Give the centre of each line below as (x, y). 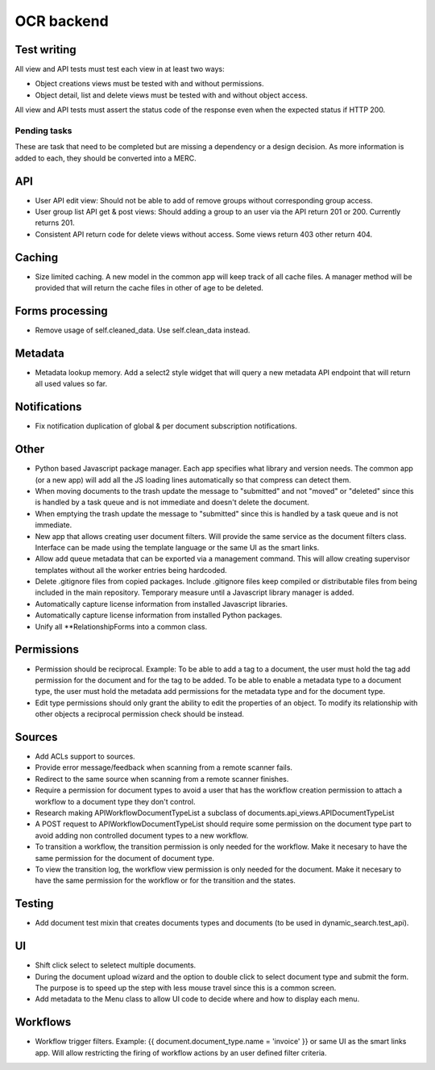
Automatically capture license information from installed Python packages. (159, 615)
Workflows (43, 1022)
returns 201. (55, 223)
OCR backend (62, 21)
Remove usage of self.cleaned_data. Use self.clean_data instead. (143, 330)
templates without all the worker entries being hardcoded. (131, 570)
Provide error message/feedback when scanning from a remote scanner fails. (164, 767)
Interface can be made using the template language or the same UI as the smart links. (177, 547)
